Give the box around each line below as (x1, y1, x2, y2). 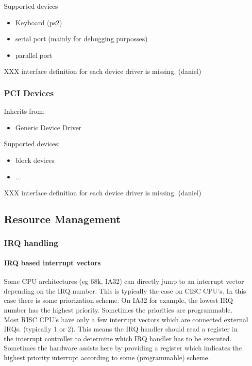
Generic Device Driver (15, 122, 82, 132)
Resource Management (4, 211, 121, 227)
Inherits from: (4, 106, 45, 116)
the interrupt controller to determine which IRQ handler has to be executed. (4, 333, 232, 343)
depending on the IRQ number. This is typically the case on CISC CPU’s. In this (4, 285, 246, 296)
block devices (15, 155, 54, 165)
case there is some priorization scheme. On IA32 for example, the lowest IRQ (4, 295, 233, 305)
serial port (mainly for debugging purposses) (15, 34, 148, 44)
